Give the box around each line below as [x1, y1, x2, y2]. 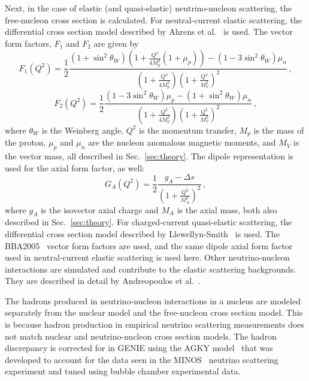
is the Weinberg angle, [41, 123, 123, 136]
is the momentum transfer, [139, 123, 237, 136]
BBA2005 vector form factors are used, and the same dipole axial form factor [5, 239, 293, 252]
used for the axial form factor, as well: [5, 161, 145, 174]
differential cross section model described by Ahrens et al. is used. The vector [5, 25, 293, 38]
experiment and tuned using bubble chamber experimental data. [5, 365, 241, 377]
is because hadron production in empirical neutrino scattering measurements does [5, 318, 305, 331]
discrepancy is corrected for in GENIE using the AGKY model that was [5, 341, 273, 354]
